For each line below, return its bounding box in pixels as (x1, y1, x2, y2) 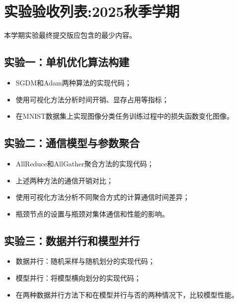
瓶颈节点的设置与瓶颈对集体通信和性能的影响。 (15, 208, 169, 219)
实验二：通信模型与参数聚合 (4, 135, 140, 151)
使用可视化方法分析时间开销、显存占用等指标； (15, 94, 169, 104)
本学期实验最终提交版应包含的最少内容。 (4, 30, 136, 40)
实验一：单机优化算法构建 (4, 54, 129, 70)
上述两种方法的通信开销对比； (15, 175, 113, 185)
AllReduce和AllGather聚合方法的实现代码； (15, 158, 154, 168)
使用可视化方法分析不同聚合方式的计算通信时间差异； (15, 192, 190, 202)
